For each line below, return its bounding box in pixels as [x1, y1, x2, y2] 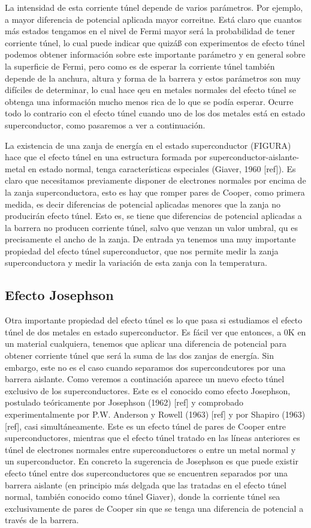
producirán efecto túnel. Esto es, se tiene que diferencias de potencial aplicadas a [5, 209, 302, 222]
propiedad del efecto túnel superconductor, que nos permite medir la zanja [5, 244, 279, 257]
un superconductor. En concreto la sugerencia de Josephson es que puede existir [5, 455, 298, 467]
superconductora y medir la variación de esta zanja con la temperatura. [5, 256, 267, 269]
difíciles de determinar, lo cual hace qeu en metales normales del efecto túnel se [5, 83, 297, 96]
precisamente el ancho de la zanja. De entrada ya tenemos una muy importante [5, 233, 296, 245]
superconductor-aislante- [209, 151, 300, 163]
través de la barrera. [5, 514, 79, 526]
